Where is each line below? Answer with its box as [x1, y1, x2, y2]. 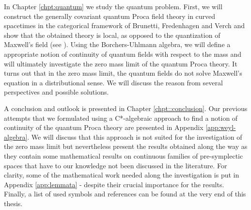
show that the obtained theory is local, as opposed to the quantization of [4, 30, 220, 40]
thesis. [4, 198, 23, 208]
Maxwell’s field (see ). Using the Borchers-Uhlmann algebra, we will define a [4, 39, 231, 49]
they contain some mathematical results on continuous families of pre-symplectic [4, 150, 243, 161]
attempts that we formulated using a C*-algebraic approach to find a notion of [4, 113, 238, 123]
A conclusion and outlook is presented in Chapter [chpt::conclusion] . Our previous [4, 103, 248, 113]
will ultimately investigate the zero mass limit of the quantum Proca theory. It [4, 58, 237, 68]
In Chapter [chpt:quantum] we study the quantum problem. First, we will [4, 1, 222, 11]
